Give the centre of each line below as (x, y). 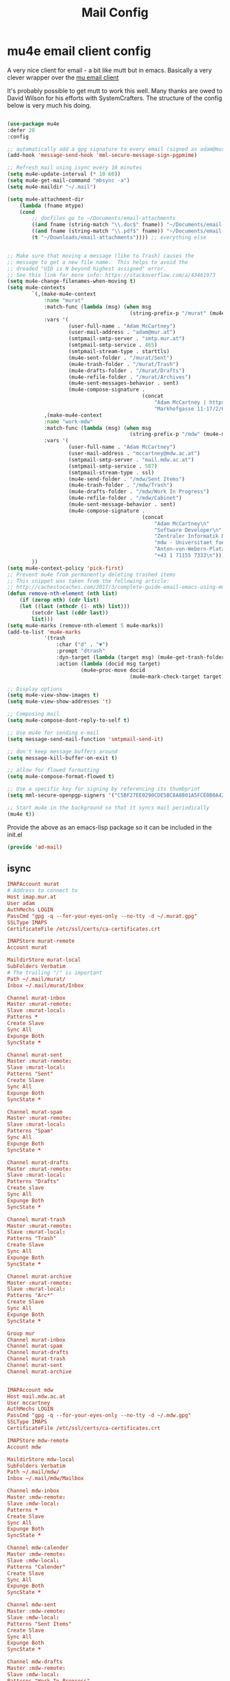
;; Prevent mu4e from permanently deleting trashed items (91, 575)
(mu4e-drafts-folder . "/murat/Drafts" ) (127, 371)
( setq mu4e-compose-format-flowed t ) (61, 777)
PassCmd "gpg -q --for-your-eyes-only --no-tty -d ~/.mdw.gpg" (99, 1416)
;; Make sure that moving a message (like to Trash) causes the (101, 256)
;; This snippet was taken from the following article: (88, 581)
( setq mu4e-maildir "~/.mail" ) (52, 186)
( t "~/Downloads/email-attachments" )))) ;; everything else (119, 238)
